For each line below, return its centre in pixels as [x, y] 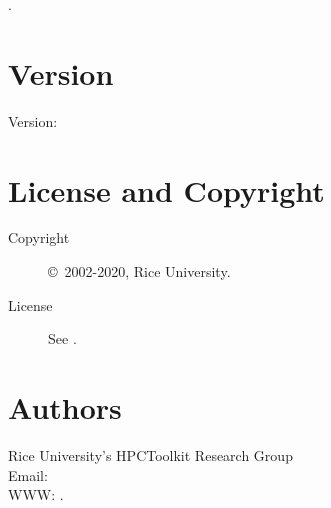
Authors [65, 407]
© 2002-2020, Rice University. [139, 271]
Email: [28, 474]
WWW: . [36, 494]
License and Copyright [166, 189]
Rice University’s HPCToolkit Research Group [150, 454]
